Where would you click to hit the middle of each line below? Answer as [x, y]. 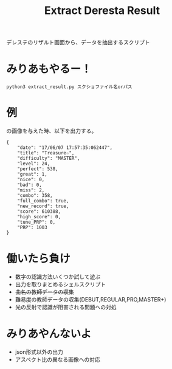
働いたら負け [39, 259]
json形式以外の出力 [39, 352]
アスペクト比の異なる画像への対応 [57, 359]
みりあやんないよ [49, 334]
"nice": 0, [31, 180]
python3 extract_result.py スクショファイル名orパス [69, 87]
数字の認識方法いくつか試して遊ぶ [58, 277]
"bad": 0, [30, 185]
